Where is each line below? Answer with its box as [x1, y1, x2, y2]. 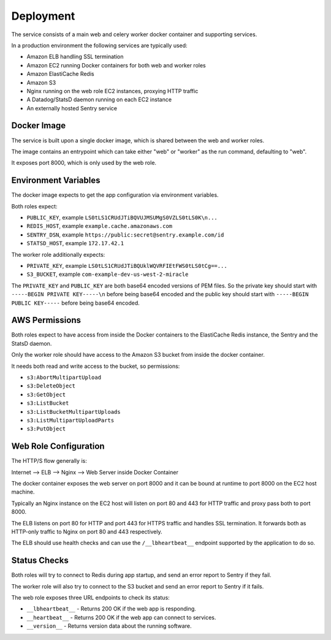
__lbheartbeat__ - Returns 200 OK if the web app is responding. [26, 605, 196, 612]
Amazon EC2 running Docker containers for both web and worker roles [26, 61, 206, 69]
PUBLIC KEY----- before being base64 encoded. [11, 299, 140, 307]
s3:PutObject [26, 425, 66, 432]
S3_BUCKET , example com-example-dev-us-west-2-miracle [26, 270, 189, 278]
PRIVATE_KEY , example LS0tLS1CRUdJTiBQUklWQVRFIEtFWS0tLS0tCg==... [26, 262, 227, 269]
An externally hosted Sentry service [26, 104, 118, 112]
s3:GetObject [26, 391, 66, 398]
